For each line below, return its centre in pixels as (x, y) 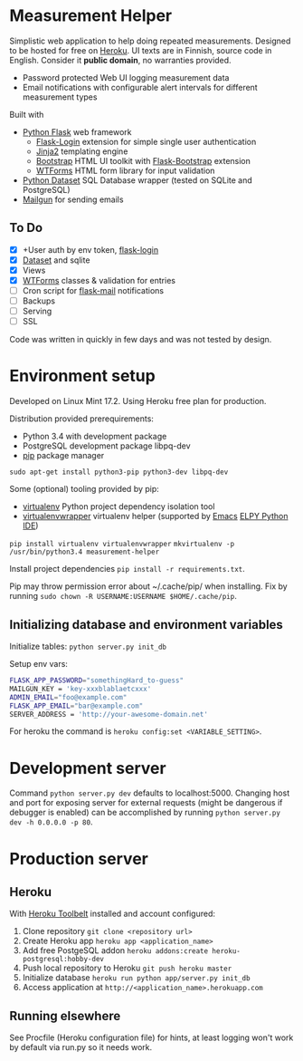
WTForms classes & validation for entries (99, 280)
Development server (88, 768)
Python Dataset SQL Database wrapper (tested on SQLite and (137, 180)
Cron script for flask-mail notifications (93, 290)
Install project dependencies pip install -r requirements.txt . (128, 569)
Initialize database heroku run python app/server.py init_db (136, 978)
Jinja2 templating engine (82, 151)
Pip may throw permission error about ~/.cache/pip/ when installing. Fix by (148, 586)
